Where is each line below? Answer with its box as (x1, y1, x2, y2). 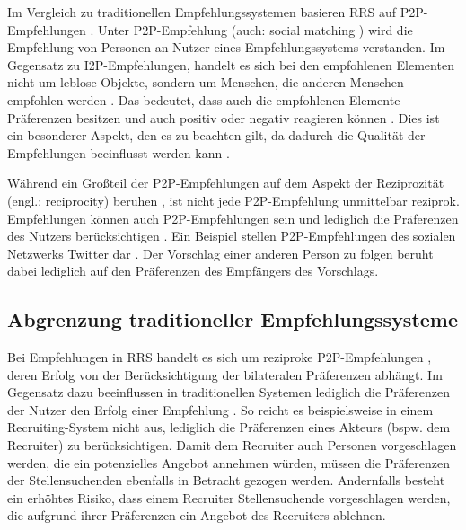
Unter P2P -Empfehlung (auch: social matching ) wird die (97, 20, 413, 39)
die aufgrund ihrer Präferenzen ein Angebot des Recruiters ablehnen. (7, 506, 386, 525)
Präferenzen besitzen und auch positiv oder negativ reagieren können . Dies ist (7, 108, 440, 127)
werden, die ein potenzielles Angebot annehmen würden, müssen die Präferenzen (7, 453, 450, 472)
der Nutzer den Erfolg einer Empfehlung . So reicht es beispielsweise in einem (7, 400, 434, 419)
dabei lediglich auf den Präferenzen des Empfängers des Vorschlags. (7, 261, 379, 280)
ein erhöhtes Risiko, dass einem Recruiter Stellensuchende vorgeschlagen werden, (7, 488, 451, 507)
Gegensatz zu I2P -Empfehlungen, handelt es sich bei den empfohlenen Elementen (7, 55, 454, 74)
